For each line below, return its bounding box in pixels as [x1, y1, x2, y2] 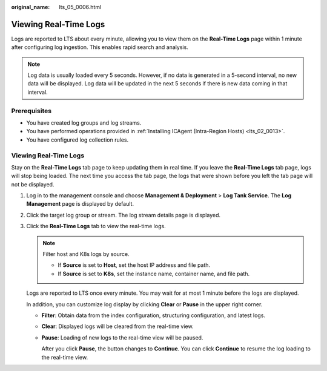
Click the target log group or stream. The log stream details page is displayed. [26, 211, 221, 218]
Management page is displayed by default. [26, 200, 134, 208]
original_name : [11, 4, 50, 10]
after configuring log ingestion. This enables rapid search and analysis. [11, 44, 189, 51]
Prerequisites [11, 107, 51, 115]
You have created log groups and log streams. [26, 119, 142, 126]
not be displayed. [11, 180, 54, 188]
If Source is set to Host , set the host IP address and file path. [58, 261, 211, 269]
